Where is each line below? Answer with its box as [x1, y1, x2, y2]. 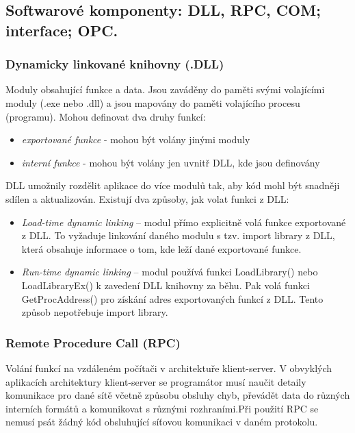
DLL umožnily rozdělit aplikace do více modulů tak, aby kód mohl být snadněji [5, 178, 340, 193]
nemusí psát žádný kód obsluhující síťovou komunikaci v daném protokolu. [5, 415, 318, 429]
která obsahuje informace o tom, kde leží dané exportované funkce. [21, 241, 302, 256]
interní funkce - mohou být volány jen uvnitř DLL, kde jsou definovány [21, 155, 320, 169]
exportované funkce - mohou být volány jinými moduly [21, 132, 250, 147]
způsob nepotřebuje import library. [21, 305, 168, 319]
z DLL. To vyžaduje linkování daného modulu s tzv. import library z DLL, [21, 228, 335, 243]
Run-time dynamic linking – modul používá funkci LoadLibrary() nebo [21, 264, 318, 279]
